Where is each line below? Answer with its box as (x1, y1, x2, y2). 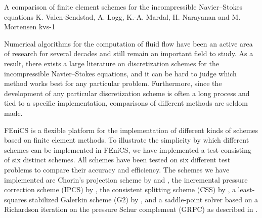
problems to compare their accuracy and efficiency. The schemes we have (4, 164, 230, 175)
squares (4, 194, 27, 204)
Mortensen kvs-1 (4, 21, 55, 32)
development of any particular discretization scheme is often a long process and (4, 88, 250, 98)
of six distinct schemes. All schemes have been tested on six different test (4, 154, 231, 165)
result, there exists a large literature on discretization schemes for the (4, 58, 219, 68)
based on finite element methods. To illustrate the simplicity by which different (4, 135, 249, 145)
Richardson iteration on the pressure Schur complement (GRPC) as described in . (4, 204, 258, 214)
